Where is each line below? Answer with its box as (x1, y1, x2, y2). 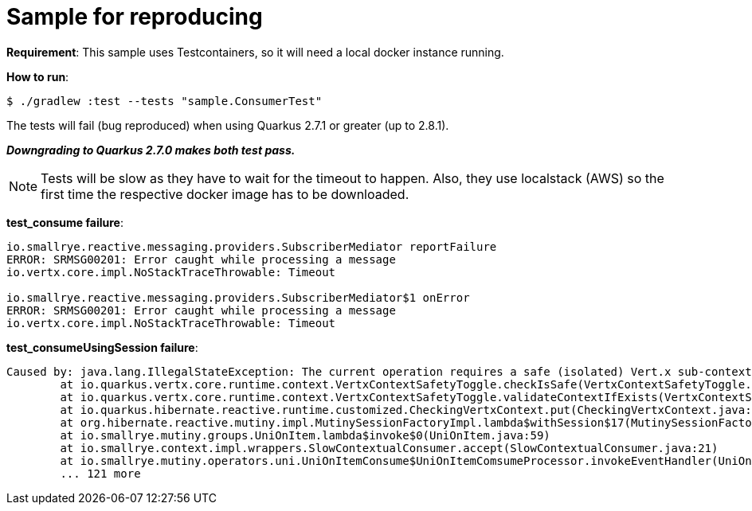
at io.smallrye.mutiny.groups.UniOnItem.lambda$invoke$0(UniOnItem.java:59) (60, 428, 550, 442)
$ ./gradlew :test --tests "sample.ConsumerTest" (6, 94, 323, 107)
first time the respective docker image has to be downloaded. (41, 185, 409, 202)
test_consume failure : (6, 215, 123, 229)
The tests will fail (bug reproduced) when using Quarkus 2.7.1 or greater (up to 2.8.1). (6, 118, 449, 132)
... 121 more (60, 466, 141, 480)
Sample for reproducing (6, 3, 263, 30)
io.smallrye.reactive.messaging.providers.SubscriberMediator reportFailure (6, 240, 497, 253)
